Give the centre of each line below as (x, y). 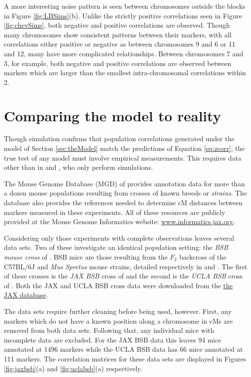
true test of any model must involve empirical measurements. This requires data (123, 157)
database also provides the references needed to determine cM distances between (123, 203)
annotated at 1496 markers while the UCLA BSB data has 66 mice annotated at (124, 349)
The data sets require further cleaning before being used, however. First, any (118, 311)
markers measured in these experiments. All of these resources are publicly (115, 212)
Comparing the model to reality (113, 115)
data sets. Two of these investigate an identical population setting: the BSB (116, 247)
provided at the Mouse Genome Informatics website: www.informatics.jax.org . (119, 221)
